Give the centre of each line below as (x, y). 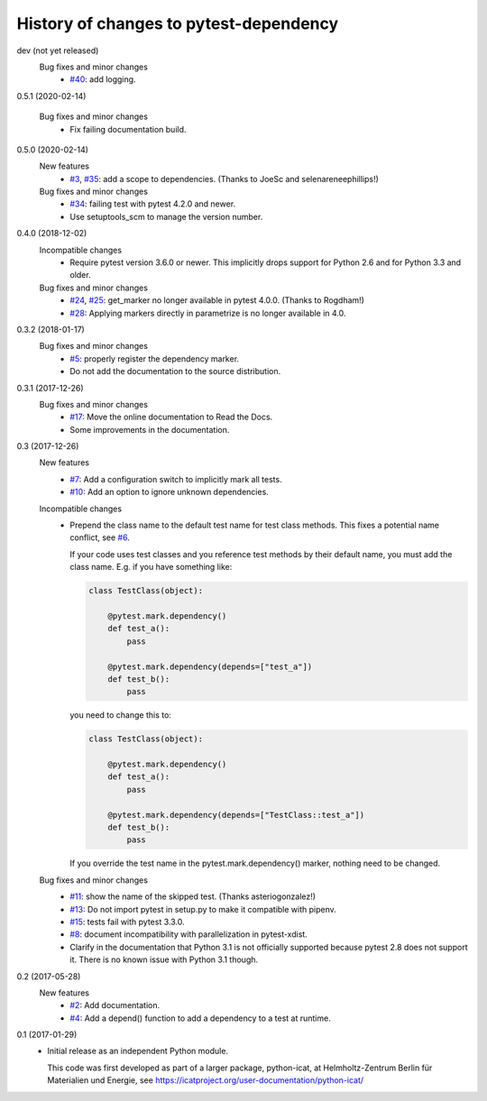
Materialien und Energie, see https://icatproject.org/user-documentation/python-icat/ (206, 1080)
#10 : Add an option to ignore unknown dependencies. (170, 492)
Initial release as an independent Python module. (138, 1051)
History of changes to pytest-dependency (178, 23)
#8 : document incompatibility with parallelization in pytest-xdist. (189, 934)
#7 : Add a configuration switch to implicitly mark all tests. (176, 479)
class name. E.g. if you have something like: (151, 567)
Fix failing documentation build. (128, 129)
